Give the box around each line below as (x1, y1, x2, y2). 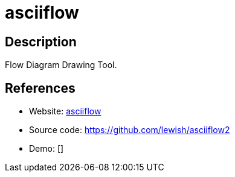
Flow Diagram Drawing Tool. (5, 60, 117, 70)
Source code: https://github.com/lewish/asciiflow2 (29, 125, 230, 135)
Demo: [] (29, 143, 64, 154)
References (5, 80, 76, 96)
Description (5, 34, 77, 49)
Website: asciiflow (29, 106, 101, 117)
